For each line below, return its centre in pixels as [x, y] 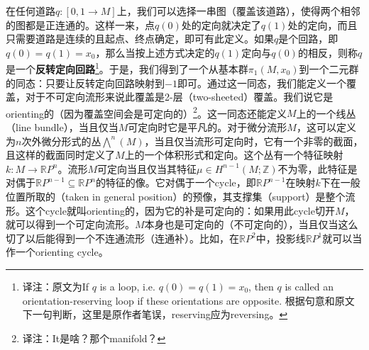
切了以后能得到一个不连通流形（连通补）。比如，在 [122, 238]
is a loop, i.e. [127, 286]
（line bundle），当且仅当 [62, 127]
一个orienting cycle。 [62, 252]
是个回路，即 [308, 39]
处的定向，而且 [323, 24]
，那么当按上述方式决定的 [155, 52]
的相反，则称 [327, 52]
